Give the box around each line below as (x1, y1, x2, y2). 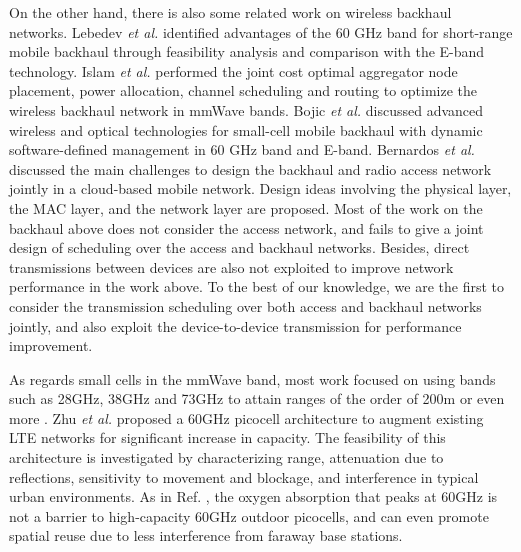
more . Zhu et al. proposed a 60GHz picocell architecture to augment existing (9, 407, 484, 428)
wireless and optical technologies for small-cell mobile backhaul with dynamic (9, 119, 483, 140)
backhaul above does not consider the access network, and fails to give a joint (9, 217, 484, 238)
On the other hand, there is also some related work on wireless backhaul (9, 2, 452, 22)
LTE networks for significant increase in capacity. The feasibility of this (9, 427, 446, 448)
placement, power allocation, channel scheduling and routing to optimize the (9, 80, 478, 101)
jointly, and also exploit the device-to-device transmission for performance (9, 315, 462, 336)
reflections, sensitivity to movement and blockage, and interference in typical (9, 466, 479, 487)
